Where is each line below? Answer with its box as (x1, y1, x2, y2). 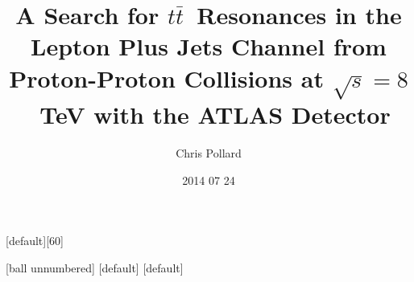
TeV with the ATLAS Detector (39, 98, 391, 131)
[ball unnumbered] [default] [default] (6, 259, 184, 276)
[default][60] (6, 232, 64, 249)
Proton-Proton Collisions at (9, 61, 324, 94)
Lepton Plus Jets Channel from (31, 30, 387, 63)
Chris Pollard (176, 145, 242, 161)
